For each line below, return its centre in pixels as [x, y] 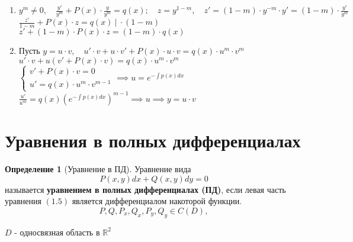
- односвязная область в [57, 232]
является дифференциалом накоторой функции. [157, 201]
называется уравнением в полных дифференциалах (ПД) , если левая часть [145, 189]
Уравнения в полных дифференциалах [153, 141]
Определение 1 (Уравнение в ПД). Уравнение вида [98, 169]
